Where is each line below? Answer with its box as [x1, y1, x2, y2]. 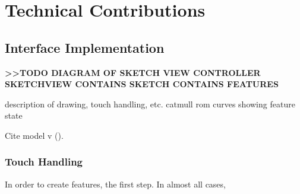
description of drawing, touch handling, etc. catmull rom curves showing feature [5, 97, 295, 110]
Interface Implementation [5, 38, 165, 56]
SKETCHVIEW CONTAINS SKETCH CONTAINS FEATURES [5, 78, 279, 90]
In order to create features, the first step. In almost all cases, [5, 177, 226, 190]
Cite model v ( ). [5, 129, 64, 141]
